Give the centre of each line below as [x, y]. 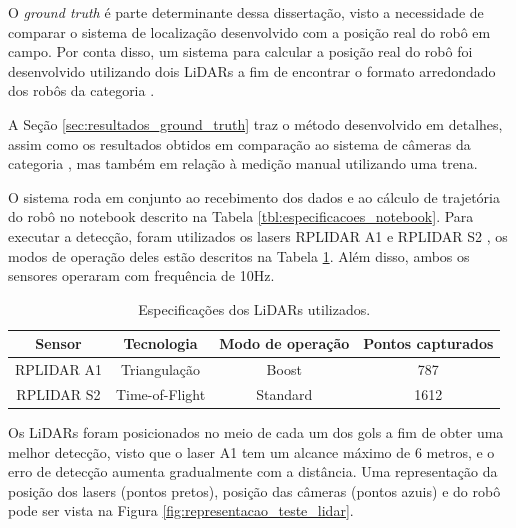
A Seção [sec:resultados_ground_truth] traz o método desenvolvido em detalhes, [255, 123]
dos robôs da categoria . [81, 90]
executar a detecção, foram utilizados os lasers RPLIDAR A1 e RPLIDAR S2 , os [258, 235]
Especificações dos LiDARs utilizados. [254, 308]
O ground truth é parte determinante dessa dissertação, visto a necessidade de [246, 12]
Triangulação [161, 369]
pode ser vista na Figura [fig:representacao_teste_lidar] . [181, 510]
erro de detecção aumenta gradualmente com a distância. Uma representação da [253, 471]
